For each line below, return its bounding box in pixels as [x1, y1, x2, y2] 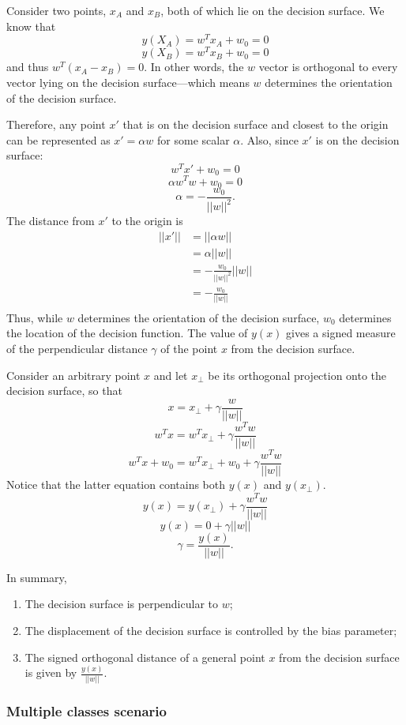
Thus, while [6, 309, 63, 325]
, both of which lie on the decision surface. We [160, 2, 385, 18]
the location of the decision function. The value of [6, 325, 248, 341]
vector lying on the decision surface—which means [6, 73, 250, 90]
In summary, [6, 569, 67, 585]
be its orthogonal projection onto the [208, 366, 387, 383]
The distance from [6, 212, 95, 229]
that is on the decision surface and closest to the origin [122, 116, 389, 133]
